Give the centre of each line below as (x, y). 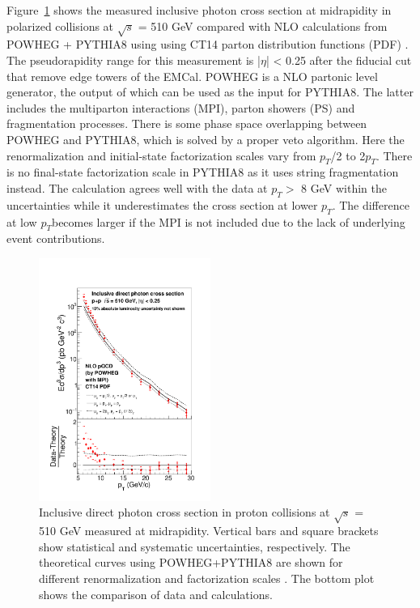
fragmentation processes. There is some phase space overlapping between (187, 123)
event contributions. (56, 238)
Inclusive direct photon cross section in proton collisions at (185, 512)
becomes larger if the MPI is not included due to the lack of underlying (228, 221)
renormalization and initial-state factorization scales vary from (161, 155)
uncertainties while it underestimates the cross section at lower (162, 204)
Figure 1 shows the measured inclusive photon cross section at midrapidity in (199, 10)
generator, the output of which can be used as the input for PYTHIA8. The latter (210, 92)
